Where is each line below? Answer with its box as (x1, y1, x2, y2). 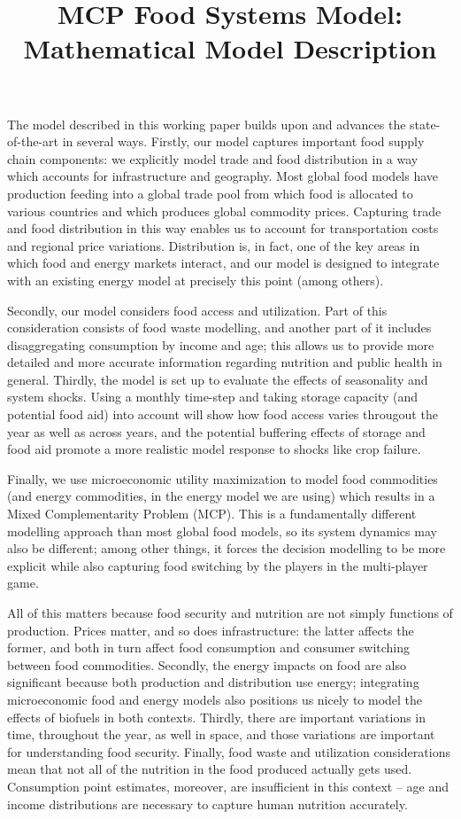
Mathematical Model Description (23, 30, 437, 66)
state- (410, 114, 441, 133)
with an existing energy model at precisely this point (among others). (7, 270, 384, 289)
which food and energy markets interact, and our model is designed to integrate (7, 253, 440, 272)
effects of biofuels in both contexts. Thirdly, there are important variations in (7, 707, 426, 726)
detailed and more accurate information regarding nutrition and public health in (7, 353, 442, 371)
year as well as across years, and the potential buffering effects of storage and (7, 422, 426, 441)
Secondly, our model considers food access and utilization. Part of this (7, 300, 388, 319)
